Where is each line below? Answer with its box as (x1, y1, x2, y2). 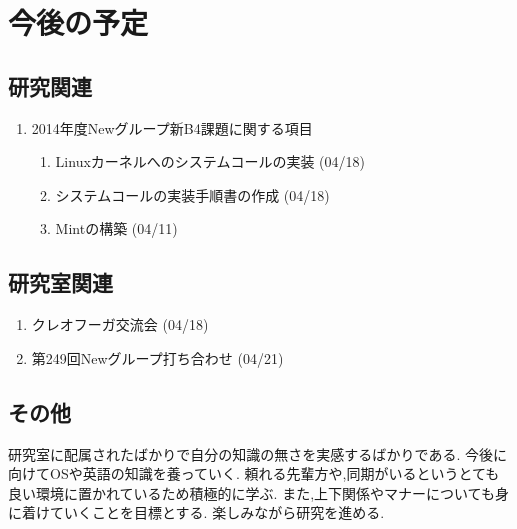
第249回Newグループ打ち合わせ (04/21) (31, 347, 284, 368)
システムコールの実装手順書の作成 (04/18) (55, 184, 330, 205)
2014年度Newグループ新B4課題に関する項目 (31, 117, 313, 138)
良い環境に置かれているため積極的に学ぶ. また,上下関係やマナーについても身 (8, 482, 509, 503)
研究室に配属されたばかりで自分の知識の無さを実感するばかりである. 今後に (8, 443, 507, 464)
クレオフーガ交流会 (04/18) (31, 314, 209, 335)
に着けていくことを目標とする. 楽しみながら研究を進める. (8, 502, 385, 523)
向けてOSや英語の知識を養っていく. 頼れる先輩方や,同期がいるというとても (8, 463, 500, 484)
